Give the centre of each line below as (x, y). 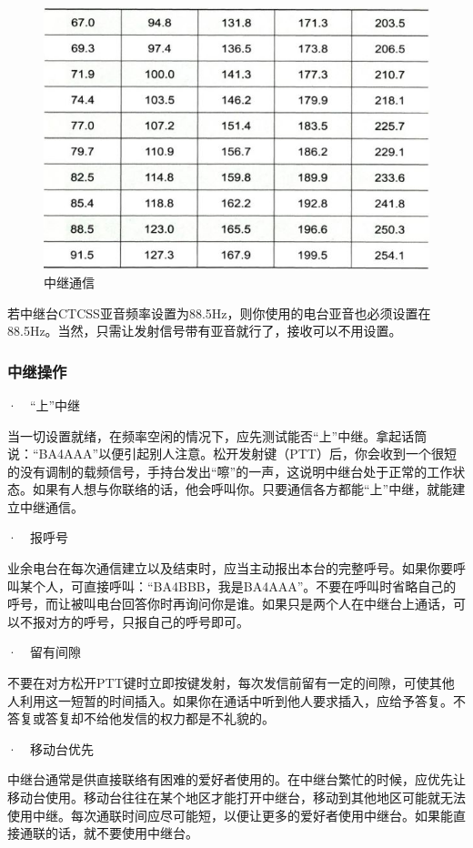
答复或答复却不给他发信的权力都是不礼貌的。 (141, 718)
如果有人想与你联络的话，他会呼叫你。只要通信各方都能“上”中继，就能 (242, 489)
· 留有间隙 (44, 652)
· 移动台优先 (50, 748)
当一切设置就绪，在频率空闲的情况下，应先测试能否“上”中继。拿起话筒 (217, 435)
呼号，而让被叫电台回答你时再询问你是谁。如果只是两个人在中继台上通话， (230, 604)
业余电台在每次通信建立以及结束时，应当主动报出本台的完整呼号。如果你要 (230, 568)
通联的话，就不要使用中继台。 (109, 833)
